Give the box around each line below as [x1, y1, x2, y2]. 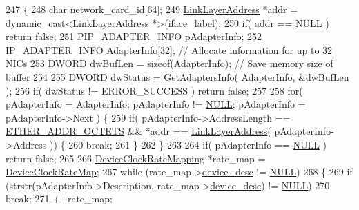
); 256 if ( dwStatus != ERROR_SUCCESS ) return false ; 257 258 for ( [6, 83, 303, 97]
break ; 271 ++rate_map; [6, 191, 113, 206]
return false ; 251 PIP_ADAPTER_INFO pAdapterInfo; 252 [6, 29, 262, 44]
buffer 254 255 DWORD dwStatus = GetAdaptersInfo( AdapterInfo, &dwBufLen [6, 69, 349, 84]
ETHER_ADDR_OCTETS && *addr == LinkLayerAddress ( [6, 124, 271, 138]
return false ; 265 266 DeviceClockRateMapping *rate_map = [6, 151, 266, 165]
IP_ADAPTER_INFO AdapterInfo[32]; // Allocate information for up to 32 [6, 42, 333, 57]
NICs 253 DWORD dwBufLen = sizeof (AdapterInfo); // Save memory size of [6, 56, 333, 70]
